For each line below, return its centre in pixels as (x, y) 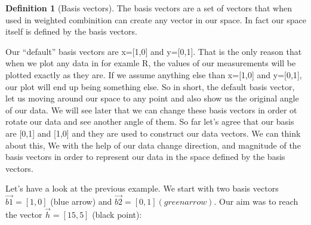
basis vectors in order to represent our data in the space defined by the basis (145, 157)
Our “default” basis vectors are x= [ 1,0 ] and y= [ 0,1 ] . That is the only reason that (154, 51)
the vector (24, 214)
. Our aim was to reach (256, 201)
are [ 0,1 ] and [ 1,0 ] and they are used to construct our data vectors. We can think (153, 133)
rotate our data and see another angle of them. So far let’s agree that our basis (150, 121)
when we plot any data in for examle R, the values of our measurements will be (151, 63)
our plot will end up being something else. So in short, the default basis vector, (150, 86)
